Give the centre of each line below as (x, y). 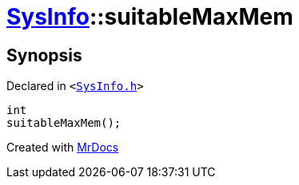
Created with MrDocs (63, 148)
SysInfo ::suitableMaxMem (150, 17)
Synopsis (44, 55)
